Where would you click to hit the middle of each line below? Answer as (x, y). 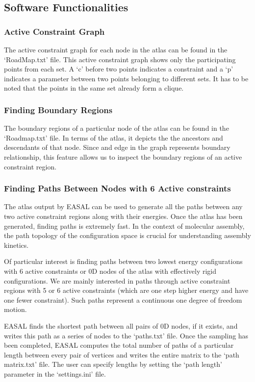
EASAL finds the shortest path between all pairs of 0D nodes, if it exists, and (121, 325)
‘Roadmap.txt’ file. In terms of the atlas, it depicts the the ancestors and (114, 137)
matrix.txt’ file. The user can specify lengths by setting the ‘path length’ (113, 364)
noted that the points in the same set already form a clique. (94, 88)
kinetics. (16, 245)
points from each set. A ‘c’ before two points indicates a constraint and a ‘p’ (119, 69)
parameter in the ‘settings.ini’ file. (55, 373)
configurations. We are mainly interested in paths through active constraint (117, 280)
